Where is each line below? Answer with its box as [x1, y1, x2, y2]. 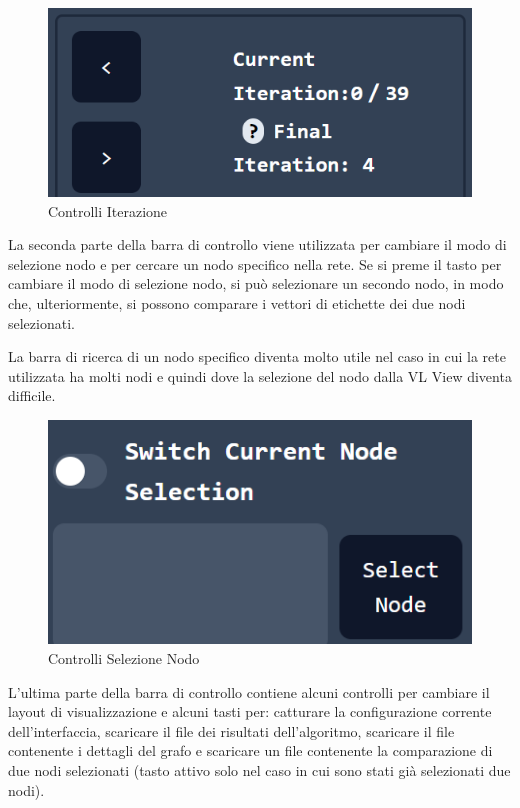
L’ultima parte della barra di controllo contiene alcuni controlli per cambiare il [8, 681, 490, 702]
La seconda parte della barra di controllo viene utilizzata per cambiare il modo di [8, 234, 507, 255]
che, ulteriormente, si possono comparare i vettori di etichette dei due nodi [8, 292, 466, 313]
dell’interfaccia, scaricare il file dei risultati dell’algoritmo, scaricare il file [8, 720, 455, 741]
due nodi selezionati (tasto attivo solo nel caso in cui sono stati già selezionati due [8, 760, 511, 781]
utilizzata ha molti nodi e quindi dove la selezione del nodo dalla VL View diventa [8, 365, 512, 386]
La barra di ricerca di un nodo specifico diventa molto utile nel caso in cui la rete [8, 346, 506, 367]
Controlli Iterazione [48, 200, 168, 221]
